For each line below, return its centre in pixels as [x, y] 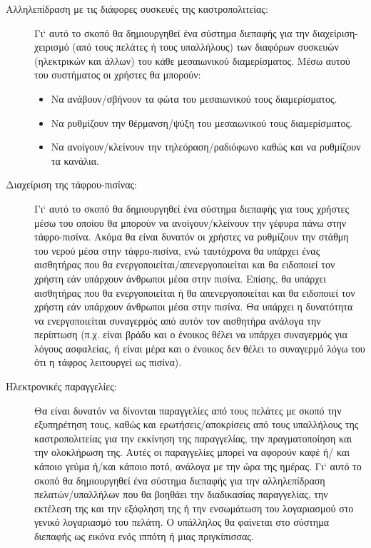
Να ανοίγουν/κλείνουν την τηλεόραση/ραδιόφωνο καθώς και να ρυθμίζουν [206, 147]
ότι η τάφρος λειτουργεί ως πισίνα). [108, 362]
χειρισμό [52, 47]
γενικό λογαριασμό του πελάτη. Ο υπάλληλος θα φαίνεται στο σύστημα [182, 522]
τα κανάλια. [75, 160]
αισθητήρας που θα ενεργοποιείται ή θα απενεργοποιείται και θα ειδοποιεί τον [195, 292]
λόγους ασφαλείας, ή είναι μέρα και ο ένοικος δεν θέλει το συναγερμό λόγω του [200, 348]
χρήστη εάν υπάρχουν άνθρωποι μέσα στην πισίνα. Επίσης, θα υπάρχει [181, 278]
